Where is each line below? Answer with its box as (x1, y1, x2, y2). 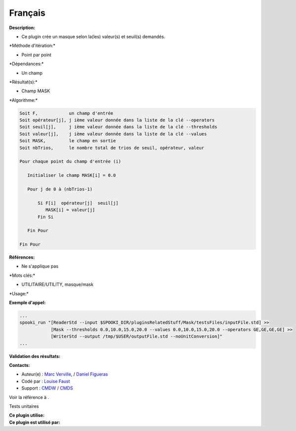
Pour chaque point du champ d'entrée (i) (19, 158, 121, 164)
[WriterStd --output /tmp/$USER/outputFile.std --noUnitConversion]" (50, 334, 223, 339)
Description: (9, 25, 36, 31)
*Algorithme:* (9, 97, 38, 103)
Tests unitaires (9, 403, 39, 409)
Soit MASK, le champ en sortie (19, 138, 116, 144)
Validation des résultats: (9, 353, 61, 359)
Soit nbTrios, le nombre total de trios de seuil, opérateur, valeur (19, 145, 205, 151)
